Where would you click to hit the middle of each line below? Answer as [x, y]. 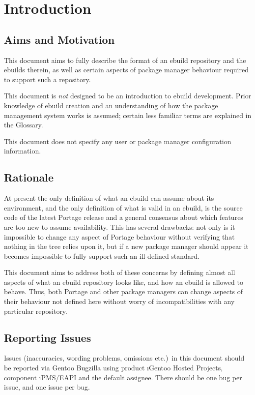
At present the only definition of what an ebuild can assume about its [109, 198]
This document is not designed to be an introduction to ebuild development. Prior [128, 96]
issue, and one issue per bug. [47, 387]
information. [23, 151]
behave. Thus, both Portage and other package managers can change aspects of [123, 291]
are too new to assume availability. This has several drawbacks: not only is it [120, 227]
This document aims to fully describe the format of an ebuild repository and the [125, 60]
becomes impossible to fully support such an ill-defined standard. [102, 256]
